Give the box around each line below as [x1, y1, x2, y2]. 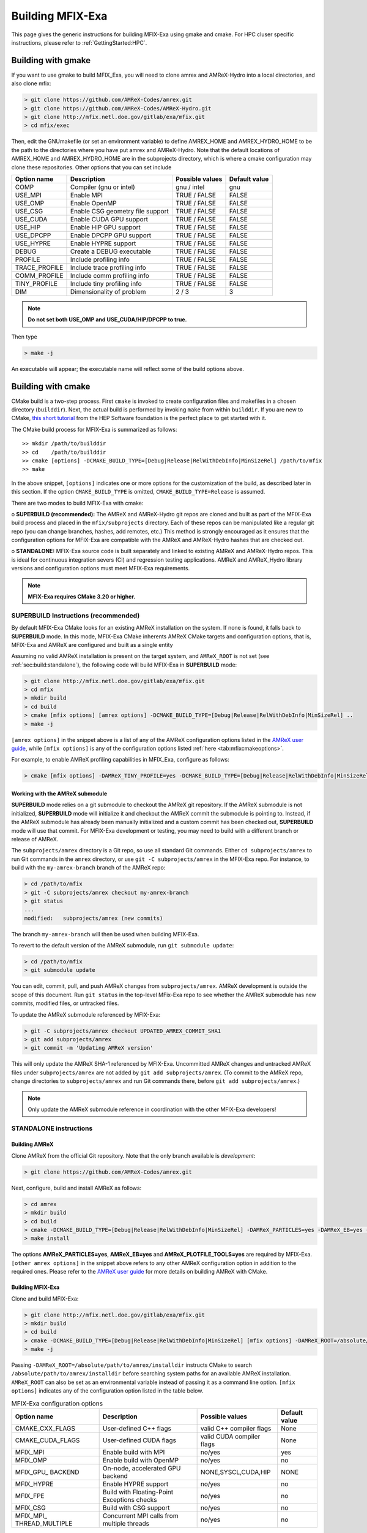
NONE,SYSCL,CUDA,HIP [200, 1467, 271, 1476]
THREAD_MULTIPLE [15, 1519, 73, 1527]
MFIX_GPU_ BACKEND [15, 1467, 80, 1476]
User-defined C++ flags [102, 1424, 171, 1432]
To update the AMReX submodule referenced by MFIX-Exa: [11, 1011, 161, 1018]
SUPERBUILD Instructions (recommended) [11, 611, 140, 619]
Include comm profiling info [70, 271, 149, 280]
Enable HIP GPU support [70, 223, 141, 231]
